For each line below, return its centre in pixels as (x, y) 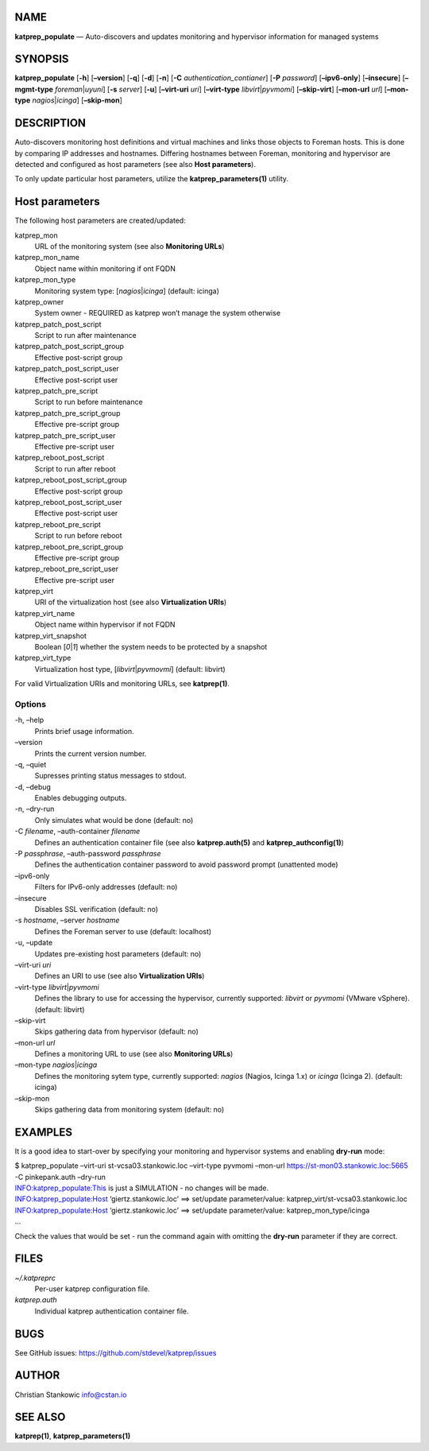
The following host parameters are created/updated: (100, 221)
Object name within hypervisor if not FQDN (105, 625)
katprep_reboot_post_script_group (71, 480)
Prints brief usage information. (84, 731)
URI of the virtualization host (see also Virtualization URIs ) (131, 602)
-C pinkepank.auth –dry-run (60, 1177)
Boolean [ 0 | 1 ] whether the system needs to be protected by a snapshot (151, 647)
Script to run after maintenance (85, 336)
